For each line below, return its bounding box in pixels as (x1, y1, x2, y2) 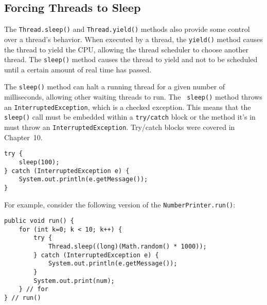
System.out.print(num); (33, 277, 115, 284)
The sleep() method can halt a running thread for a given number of (4, 81, 225, 92)
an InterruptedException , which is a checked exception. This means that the (4, 101, 251, 112)
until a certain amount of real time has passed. (4, 64, 152, 74)
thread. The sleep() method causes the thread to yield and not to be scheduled (4, 54, 258, 65)
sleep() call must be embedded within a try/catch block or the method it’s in (4, 111, 256, 122)
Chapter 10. (4, 131, 43, 142)
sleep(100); (19, 158, 60, 166)
